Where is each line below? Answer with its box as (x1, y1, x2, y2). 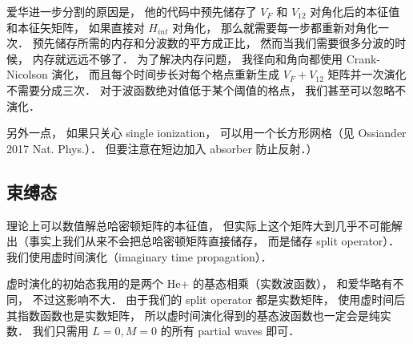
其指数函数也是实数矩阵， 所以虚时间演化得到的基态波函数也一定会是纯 (6, 306, 380, 323)
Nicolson (6, 66, 48, 83)
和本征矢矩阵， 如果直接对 (6, 18, 145, 35)
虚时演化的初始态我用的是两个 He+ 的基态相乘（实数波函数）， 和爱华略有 (6, 275, 393, 292)
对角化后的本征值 (310, 3, 400, 19)
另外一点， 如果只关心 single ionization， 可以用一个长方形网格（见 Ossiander (6, 124, 407, 141)
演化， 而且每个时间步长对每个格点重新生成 (51, 66, 280, 83)
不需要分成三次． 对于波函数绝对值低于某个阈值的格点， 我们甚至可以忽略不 (6, 81, 407, 98)
